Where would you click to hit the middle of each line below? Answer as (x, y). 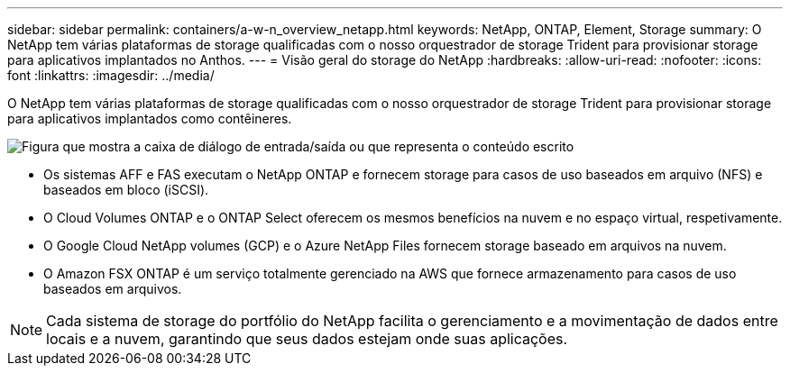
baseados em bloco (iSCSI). (126, 190)
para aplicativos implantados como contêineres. (150, 118)
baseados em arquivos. (113, 289)
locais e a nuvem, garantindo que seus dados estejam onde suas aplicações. (307, 339)
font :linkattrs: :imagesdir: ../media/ (111, 75)
